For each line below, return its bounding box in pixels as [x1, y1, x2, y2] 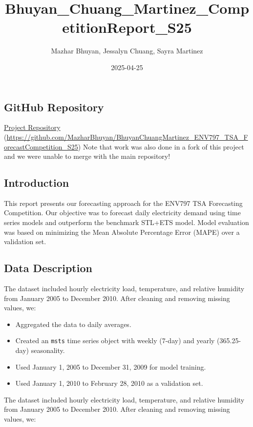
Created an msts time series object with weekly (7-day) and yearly [15, 335, 215, 346]
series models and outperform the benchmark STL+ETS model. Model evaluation [4, 217, 249, 227]
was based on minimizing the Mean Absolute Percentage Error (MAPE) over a [4, 226, 240, 237]
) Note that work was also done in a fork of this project [78, 141, 244, 151]
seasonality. [31, 345, 65, 355]
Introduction [4, 175, 69, 190]
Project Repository [4, 122, 61, 132]
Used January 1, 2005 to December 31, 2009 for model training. [15, 361, 206, 372]
